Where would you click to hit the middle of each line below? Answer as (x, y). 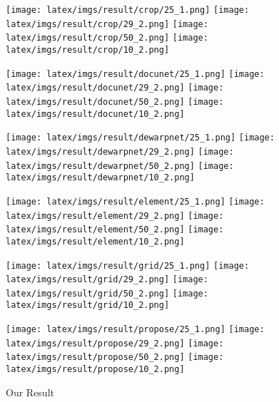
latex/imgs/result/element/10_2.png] (95, 241)
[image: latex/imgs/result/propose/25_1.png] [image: (135, 330)
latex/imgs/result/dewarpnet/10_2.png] (100, 178)
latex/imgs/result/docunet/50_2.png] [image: (115, 102)
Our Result (30, 392)
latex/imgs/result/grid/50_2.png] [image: (107, 293)
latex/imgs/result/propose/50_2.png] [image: (115, 357)
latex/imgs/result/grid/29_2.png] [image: (107, 280)
